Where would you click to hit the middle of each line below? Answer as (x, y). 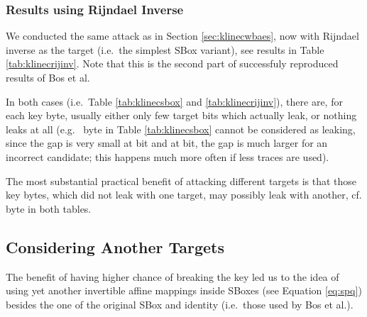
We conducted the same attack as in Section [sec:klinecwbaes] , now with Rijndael (182, 36)
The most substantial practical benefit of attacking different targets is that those (181, 180)
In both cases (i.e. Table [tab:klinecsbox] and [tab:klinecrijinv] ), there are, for (174, 101)
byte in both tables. (49, 208)
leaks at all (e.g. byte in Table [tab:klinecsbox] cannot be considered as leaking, (181, 129)
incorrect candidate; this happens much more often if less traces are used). (168, 156)
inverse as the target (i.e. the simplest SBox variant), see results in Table (165, 49)
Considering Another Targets (115, 246)
